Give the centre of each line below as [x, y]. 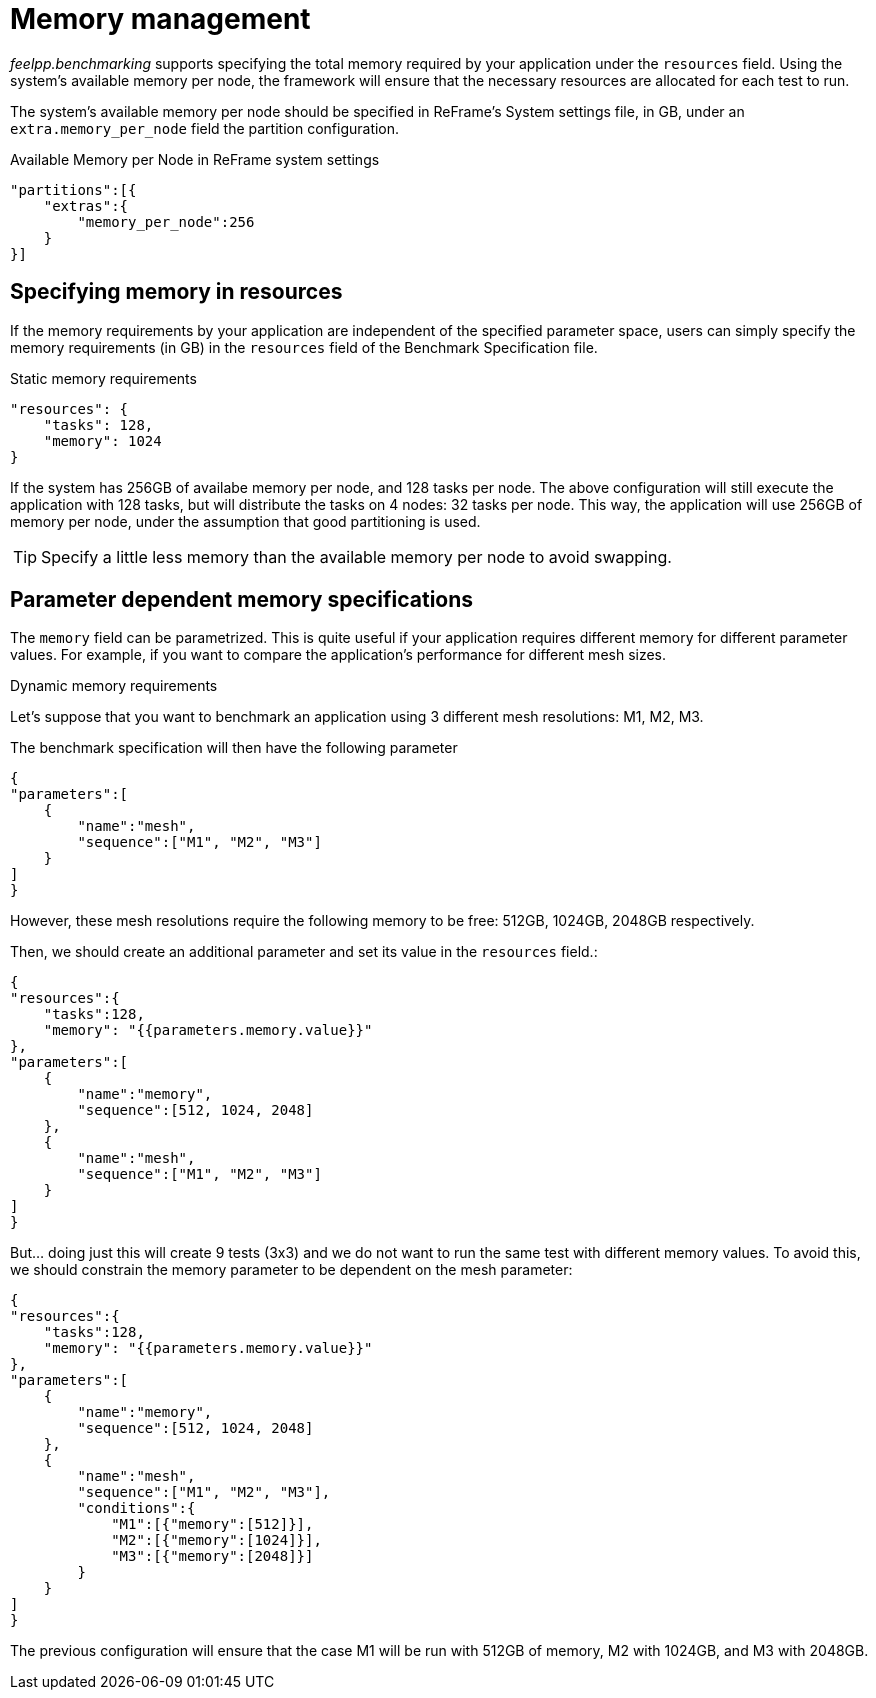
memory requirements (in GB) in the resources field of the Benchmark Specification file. [304, 347]
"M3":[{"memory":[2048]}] [212, 1556]
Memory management [160, 19]
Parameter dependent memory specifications [242, 600]
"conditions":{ [136, 1508]
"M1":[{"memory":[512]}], [212, 1524]
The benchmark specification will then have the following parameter [234, 748]
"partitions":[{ [73, 189]
